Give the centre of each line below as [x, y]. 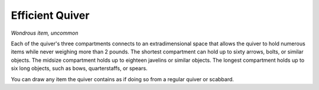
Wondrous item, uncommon [45, 33]
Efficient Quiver [50, 15]
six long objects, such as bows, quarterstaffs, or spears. [79, 68]
